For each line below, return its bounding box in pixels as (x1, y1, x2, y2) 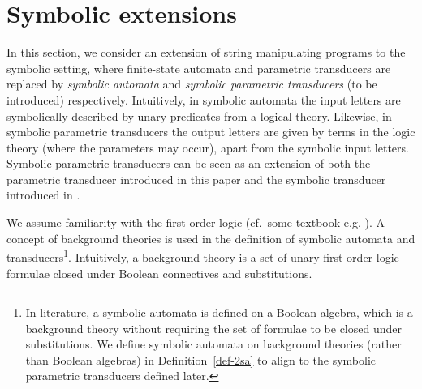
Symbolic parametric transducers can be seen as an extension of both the (6, 155, 371, 172)
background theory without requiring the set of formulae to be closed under (25, 319, 402, 336)
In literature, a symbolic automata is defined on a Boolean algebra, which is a (25, 304, 413, 321)
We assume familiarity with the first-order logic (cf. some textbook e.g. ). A (6, 214, 385, 231)
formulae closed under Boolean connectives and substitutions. (6, 264, 312, 281)
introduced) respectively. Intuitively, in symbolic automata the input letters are (6, 91, 401, 108)
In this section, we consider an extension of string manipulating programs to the (6, 44, 406, 61)
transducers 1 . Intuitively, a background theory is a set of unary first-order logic (6, 246, 399, 265)
